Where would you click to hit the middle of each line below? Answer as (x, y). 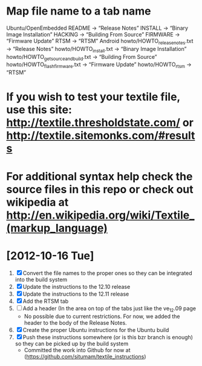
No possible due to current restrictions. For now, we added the (102, 316)
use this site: (39, 110)
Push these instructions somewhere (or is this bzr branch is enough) (108, 337)
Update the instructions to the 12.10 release (77, 287)
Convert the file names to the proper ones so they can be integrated (107, 273)
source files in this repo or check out (100, 189)
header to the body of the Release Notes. (75, 323)
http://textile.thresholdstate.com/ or (100, 123)
